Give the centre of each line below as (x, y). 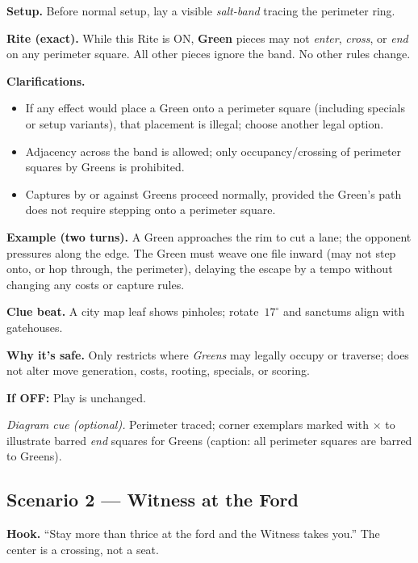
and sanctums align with (344, 311)
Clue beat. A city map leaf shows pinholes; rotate (133, 311)
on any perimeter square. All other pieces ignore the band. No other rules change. (209, 54)
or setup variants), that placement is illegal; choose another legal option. (205, 123)
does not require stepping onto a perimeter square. (150, 210)
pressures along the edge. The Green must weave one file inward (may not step (201, 252)
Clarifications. (46, 80)
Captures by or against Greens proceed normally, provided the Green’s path (213, 193)
